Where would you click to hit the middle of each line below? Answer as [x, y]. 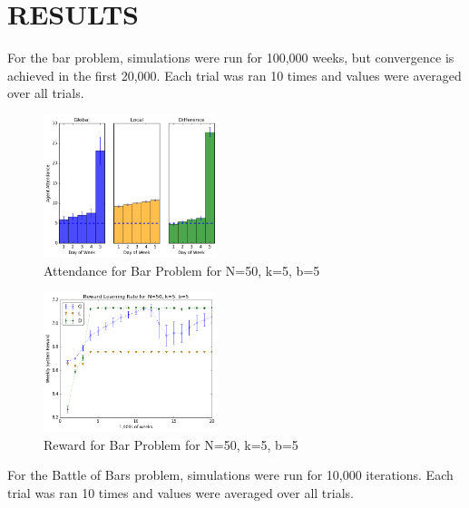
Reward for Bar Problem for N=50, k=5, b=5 [171, 444]
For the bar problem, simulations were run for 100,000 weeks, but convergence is [231, 58]
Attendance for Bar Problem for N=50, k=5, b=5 [182, 270]
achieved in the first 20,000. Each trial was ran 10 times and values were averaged [234, 75]
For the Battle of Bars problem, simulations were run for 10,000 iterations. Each [230, 475]
